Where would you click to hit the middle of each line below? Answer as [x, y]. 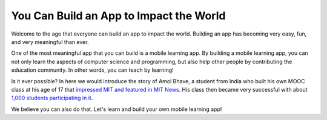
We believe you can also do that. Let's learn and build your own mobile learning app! [117, 109]
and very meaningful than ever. [50, 42]
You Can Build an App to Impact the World [118, 16]
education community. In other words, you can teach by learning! [92, 70]
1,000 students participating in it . [52, 98]
